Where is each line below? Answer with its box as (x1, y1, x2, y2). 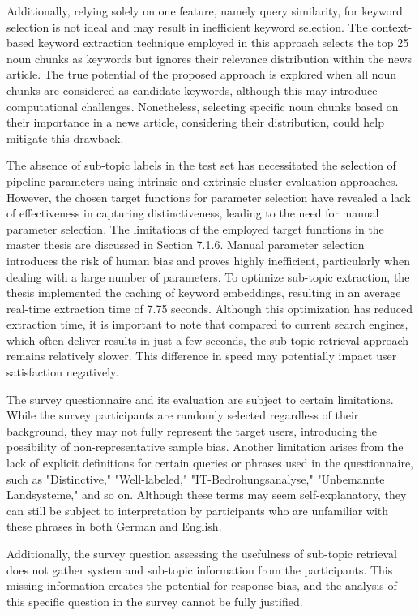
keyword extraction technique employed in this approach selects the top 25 (37, 34, 409, 51)
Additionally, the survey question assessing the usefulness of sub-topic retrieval (6, 545, 397, 561)
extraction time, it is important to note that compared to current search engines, (6, 316, 408, 333)
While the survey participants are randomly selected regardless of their (6, 406, 359, 424)
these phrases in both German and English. (6, 518, 222, 535)
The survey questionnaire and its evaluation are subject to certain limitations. (6, 390, 394, 407)
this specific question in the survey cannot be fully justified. (6, 592, 303, 609)
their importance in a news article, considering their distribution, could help (6, 114, 385, 131)
